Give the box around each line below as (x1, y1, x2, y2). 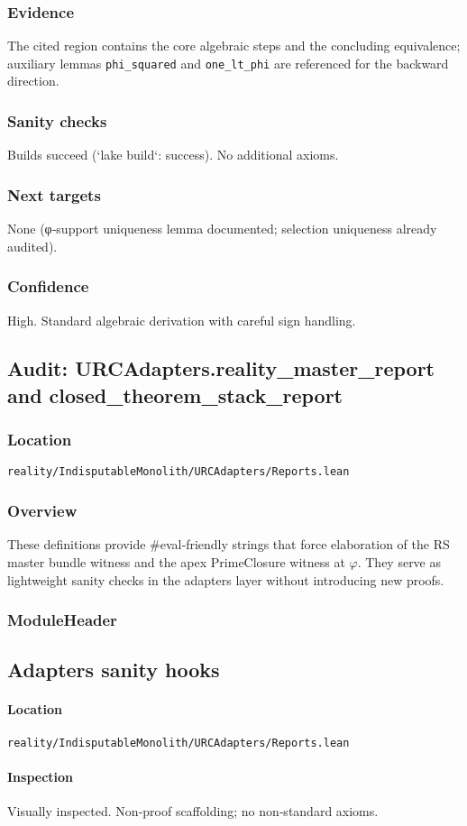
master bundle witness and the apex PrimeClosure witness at (7, 552, 345, 571)
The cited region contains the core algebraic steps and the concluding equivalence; (7, 36, 461, 55)
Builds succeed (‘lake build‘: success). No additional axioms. (7, 145, 339, 164)
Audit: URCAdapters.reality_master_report (7, 354, 435, 382)
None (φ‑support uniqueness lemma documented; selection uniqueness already (7, 219, 437, 238)
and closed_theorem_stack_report (7, 381, 343, 408)
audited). (7, 236, 58, 255)
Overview (7, 500, 78, 522)
